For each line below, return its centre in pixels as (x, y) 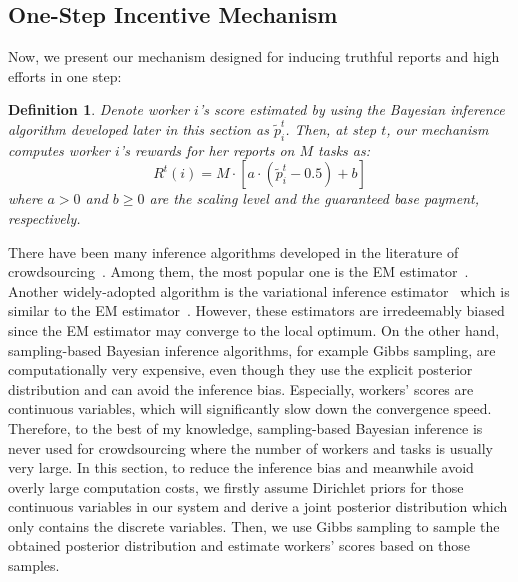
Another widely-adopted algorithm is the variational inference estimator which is (259, 290)
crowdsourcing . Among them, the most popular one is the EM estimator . (238, 271)
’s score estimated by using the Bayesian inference (351, 109)
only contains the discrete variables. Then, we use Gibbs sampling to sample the (254, 525)
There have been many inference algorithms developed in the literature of (233, 251)
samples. (34, 565)
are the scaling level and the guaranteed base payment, (314, 198)
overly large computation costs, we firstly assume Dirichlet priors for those (236, 486)
